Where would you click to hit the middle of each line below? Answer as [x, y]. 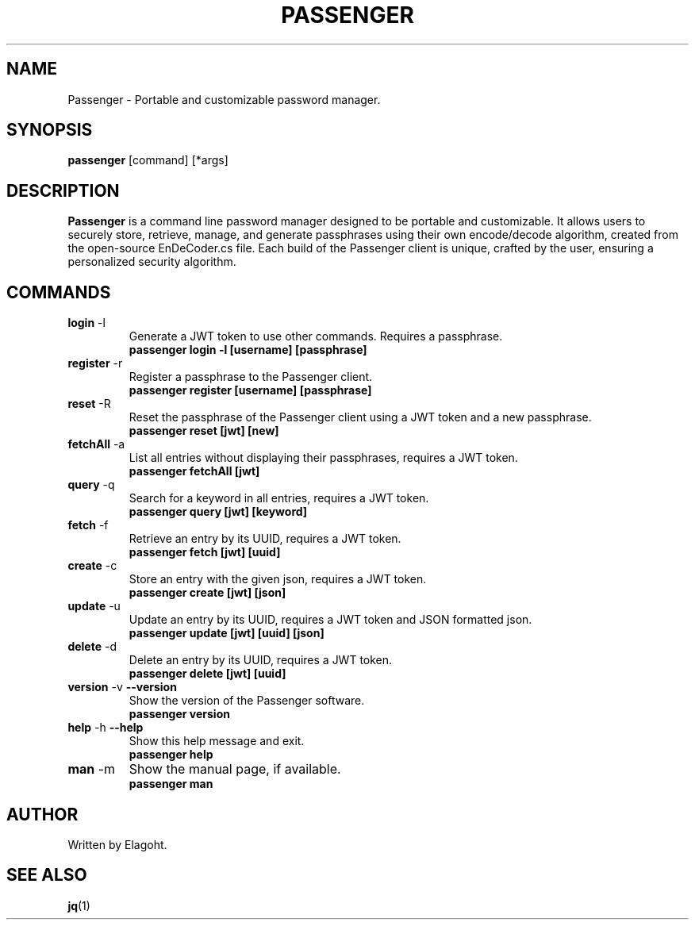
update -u [94, 606]
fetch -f [88, 525]
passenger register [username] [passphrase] [250, 390]
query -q [91, 485]
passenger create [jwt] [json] [207, 593]
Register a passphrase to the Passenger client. [251, 377]
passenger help [171, 755]
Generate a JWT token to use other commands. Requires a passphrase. [316, 336]
